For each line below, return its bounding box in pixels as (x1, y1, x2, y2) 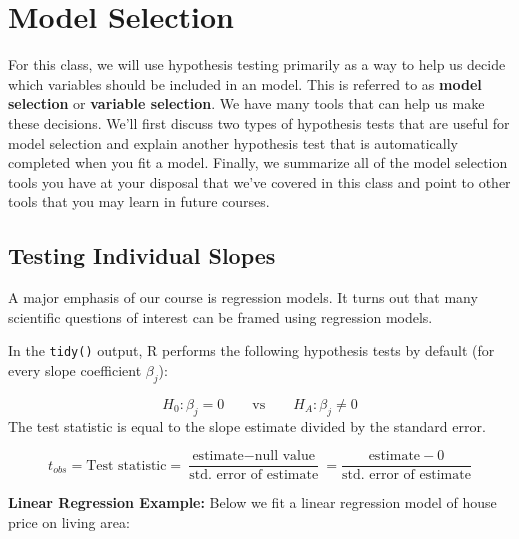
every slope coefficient (8, 359, 142, 380)
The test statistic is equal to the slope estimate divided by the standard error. (8, 415, 486, 436)
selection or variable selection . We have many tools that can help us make (8, 93, 485, 114)
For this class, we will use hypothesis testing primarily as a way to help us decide (8, 54, 506, 75)
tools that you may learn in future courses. (8, 191, 270, 212)
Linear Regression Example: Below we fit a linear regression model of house (8, 492, 497, 513)
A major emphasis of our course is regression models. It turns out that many (8, 287, 478, 308)
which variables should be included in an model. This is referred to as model (8, 73, 482, 94)
